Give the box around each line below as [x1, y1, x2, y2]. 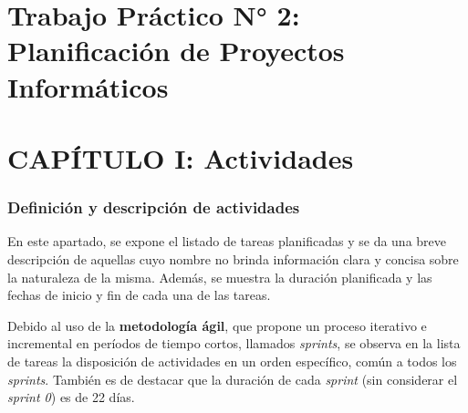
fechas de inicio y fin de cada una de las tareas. [7, 285, 271, 305]
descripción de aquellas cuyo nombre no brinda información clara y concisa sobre [7, 249, 459, 268]
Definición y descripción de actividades [7, 196, 300, 219]
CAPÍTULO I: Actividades [7, 139, 354, 176]
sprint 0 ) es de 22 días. [7, 387, 135, 407]
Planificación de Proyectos [7, 32, 345, 69]
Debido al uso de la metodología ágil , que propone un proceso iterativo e [7, 315, 427, 335]
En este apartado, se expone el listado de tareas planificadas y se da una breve [7, 232, 447, 251]
